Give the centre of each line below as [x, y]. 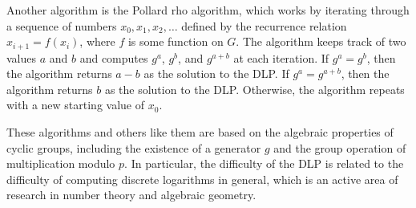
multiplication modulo [61, 163]
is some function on [176, 41]
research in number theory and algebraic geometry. [131, 195]
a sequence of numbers [62, 25]
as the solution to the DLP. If [216, 73]
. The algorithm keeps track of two [321, 41]
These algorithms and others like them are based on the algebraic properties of [200, 132]
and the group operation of [340, 147]
